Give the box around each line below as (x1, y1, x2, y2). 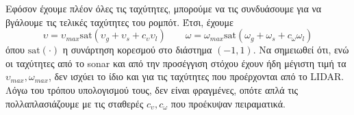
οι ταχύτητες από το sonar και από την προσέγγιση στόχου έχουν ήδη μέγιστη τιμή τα (5, 55, 346, 70)
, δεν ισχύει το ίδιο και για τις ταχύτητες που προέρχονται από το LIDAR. (48, 69, 344, 84)
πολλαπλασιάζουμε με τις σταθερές (5, 96, 144, 110)
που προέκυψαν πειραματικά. (170, 96, 286, 110)
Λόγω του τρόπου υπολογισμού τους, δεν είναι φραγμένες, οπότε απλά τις (5, 82, 299, 97)
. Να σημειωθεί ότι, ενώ (253, 42, 349, 57)
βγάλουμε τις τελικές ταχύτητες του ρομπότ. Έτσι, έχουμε (5, 14, 233, 29)
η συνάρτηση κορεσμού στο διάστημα (62, 42, 212, 57)
